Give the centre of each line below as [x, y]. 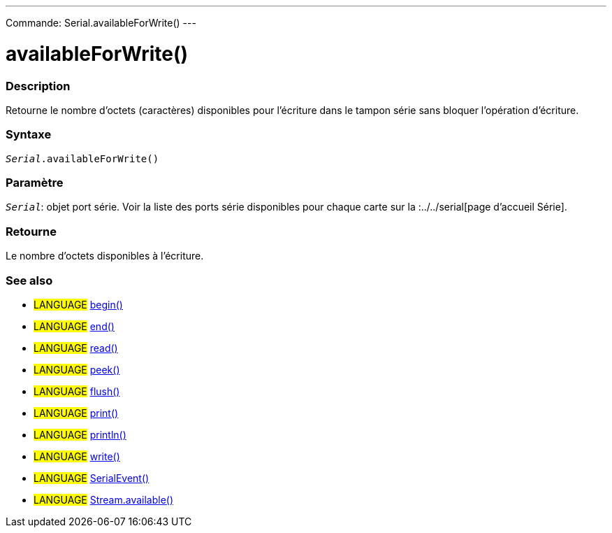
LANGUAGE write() [77, 456]
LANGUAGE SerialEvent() [92, 478]
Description [38, 86]
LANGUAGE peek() [77, 369]
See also [29, 280]
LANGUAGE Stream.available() [104, 499]
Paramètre [35, 183]
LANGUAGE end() [74, 326]
